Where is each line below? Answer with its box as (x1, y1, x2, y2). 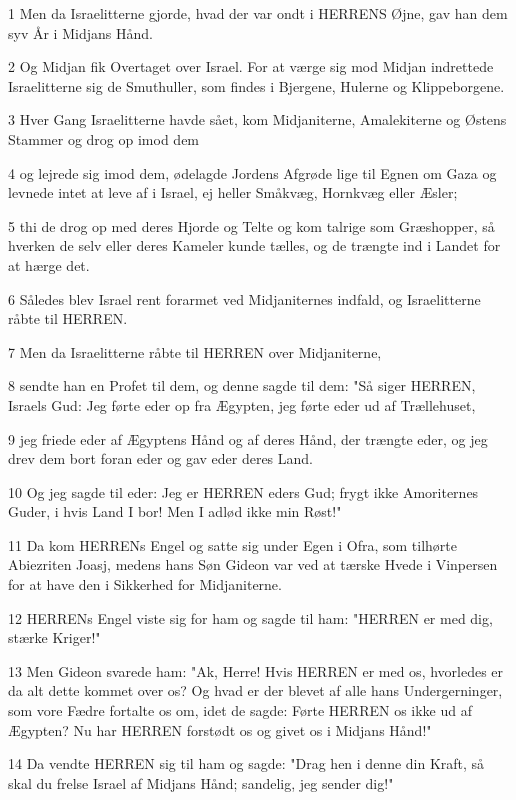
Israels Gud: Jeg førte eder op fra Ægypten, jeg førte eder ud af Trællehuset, (8, 394, 476, 415)
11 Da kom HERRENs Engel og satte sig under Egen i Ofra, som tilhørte (8, 534, 457, 555)
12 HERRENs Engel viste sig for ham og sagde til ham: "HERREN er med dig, (8, 607, 493, 628)
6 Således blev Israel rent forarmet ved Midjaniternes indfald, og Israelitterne (8, 288, 481, 309)
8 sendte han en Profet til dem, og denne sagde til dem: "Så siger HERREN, (8, 375, 476, 396)
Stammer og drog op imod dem (8, 128, 200, 149)
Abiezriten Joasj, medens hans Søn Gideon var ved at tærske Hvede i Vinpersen (8, 554, 498, 575)
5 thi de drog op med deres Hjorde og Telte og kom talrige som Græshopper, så (8, 215, 495, 236)
